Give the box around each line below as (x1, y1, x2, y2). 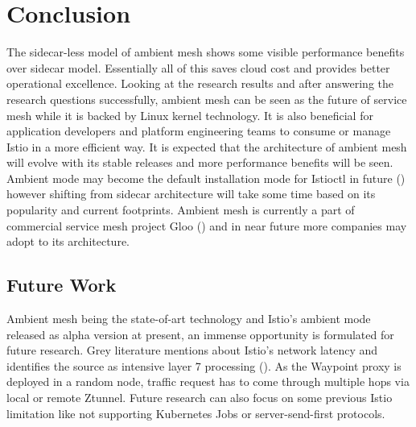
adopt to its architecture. (6, 233, 130, 250)
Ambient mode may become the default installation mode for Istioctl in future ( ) (6, 169, 406, 186)
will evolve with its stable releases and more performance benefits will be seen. (6, 154, 393, 171)
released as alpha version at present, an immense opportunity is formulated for (6, 325, 394, 342)
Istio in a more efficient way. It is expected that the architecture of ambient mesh (6, 138, 407, 155)
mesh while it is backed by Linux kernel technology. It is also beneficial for (6, 106, 373, 123)
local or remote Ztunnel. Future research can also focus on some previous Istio (6, 389, 393, 406)
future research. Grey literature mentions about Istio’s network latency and (6, 342, 378, 359)
